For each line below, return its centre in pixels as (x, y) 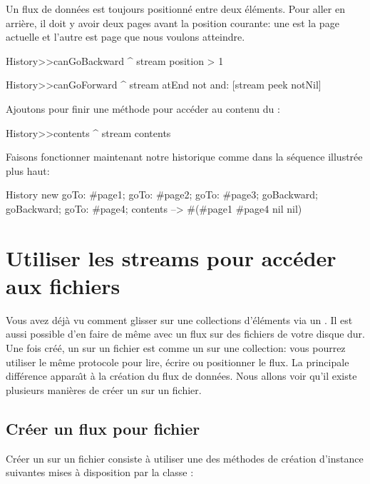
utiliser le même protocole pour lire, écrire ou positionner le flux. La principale (178, 362)
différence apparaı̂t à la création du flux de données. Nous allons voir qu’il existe (181, 376)
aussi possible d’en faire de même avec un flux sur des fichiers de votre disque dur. (185, 334)
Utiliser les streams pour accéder (171, 257)
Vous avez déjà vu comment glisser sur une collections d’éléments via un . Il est (179, 319)
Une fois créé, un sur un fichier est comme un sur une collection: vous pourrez (176, 348)
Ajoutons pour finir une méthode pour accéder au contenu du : (143, 108)
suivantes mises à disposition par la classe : (100, 472)
